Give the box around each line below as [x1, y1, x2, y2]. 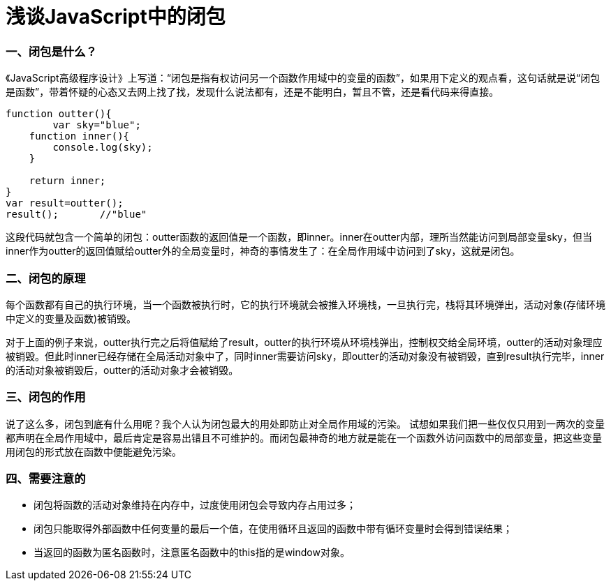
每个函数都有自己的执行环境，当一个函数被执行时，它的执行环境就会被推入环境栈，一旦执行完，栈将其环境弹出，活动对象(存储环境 [6, 298, 606, 310]
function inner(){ [29, 130, 130, 142]
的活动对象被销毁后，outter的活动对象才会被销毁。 [6, 363, 239, 376]
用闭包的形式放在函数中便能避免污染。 [6, 445, 182, 458]
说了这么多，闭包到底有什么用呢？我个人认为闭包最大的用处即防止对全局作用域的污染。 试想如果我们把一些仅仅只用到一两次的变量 [6, 417, 605, 430]
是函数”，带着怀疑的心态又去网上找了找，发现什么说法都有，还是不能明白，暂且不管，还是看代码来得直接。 [6, 86, 499, 98]
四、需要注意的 [6, 472, 86, 486]
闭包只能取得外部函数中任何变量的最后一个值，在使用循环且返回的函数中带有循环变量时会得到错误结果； [34, 523, 513, 535]
